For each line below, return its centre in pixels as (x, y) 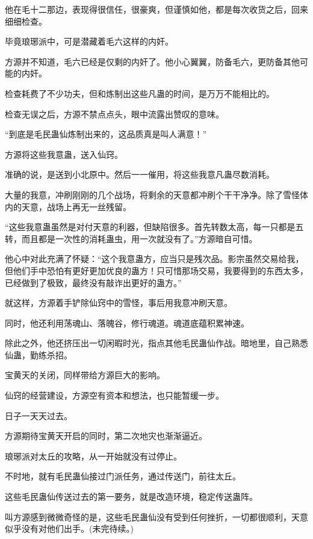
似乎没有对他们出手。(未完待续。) (69, 528)
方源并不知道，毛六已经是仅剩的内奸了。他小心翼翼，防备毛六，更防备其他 (152, 61)
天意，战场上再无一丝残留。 (76, 206)
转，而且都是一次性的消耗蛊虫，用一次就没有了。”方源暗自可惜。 (131, 238)
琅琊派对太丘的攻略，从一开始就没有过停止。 (93, 456)
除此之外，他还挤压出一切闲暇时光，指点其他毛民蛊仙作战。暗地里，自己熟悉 (156, 343)
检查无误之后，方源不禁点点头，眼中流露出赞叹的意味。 (114, 114)
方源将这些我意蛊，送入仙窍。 (64, 154)
